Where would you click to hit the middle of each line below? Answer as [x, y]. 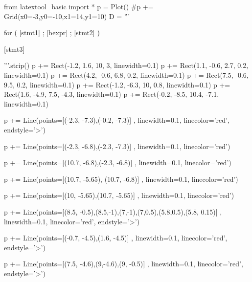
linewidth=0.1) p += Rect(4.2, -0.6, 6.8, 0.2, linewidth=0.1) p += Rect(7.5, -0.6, [126, 75]
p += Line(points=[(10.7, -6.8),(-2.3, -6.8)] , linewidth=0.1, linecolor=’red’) [118, 163]
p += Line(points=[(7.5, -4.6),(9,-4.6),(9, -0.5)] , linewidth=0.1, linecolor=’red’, [124, 264]
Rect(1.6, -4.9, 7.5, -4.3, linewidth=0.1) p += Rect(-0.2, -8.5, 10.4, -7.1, [112, 94]
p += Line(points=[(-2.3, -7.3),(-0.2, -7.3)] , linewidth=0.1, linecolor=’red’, [117, 120]
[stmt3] [14, 49]
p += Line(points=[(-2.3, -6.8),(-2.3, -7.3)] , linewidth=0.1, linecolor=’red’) [117, 146]
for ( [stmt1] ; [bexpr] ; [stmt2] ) [52, 33]
